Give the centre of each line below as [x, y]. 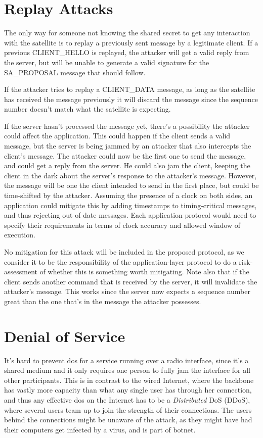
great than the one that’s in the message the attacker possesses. [103, 301]
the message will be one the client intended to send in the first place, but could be [131, 185]
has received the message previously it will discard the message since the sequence [131, 99]
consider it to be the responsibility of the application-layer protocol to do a [120, 261]
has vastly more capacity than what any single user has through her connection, [128, 390]
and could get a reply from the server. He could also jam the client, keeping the [127, 165]
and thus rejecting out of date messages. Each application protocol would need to [130, 215]
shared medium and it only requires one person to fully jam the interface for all [127, 370]
